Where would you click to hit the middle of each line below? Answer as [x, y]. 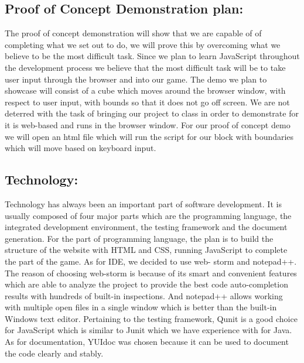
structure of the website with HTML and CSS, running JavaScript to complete [146, 250]
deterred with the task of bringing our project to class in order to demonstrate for [152, 113]
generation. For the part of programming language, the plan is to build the [139, 238]
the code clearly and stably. [54, 353]
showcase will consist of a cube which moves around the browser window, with [145, 90]
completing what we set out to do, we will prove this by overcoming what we [143, 44]
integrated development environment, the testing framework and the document [146, 227]
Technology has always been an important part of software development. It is [143, 203]
